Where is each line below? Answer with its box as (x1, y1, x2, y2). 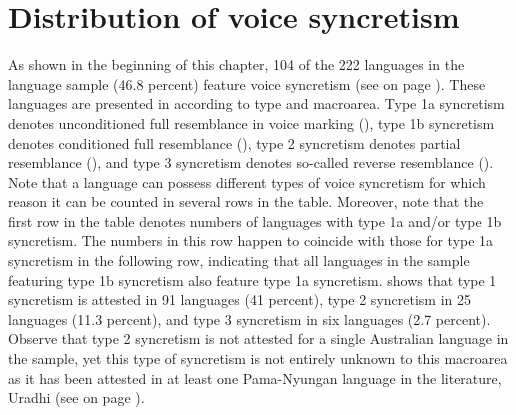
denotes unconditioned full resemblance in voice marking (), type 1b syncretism (8, 112, 495, 133)
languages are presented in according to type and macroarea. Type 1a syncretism (8, 93, 505, 114)
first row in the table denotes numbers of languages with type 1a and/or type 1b (8, 210, 502, 231)
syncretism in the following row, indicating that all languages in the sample (8, 250, 470, 271)
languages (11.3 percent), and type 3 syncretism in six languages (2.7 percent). (8, 308, 491, 329)
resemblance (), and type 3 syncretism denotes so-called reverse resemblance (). (8, 152, 494, 173)
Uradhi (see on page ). (8, 387, 145, 408)
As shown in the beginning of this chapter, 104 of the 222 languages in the (8, 54, 465, 75)
